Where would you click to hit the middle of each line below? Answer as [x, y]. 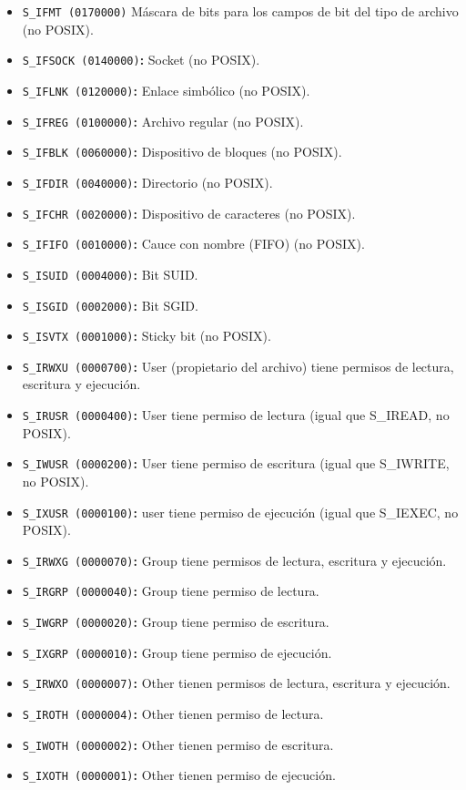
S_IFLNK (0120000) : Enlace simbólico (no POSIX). [166, 90]
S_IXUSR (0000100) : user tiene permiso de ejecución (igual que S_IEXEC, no [240, 512]
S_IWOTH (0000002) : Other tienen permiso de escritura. [178, 744]
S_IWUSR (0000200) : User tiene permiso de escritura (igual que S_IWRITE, [236, 463]
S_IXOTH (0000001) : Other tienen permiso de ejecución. [179, 775]
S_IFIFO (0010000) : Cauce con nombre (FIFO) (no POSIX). [193, 244]
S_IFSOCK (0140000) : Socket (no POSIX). [141, 60]
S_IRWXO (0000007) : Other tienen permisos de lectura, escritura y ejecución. [236, 683]
